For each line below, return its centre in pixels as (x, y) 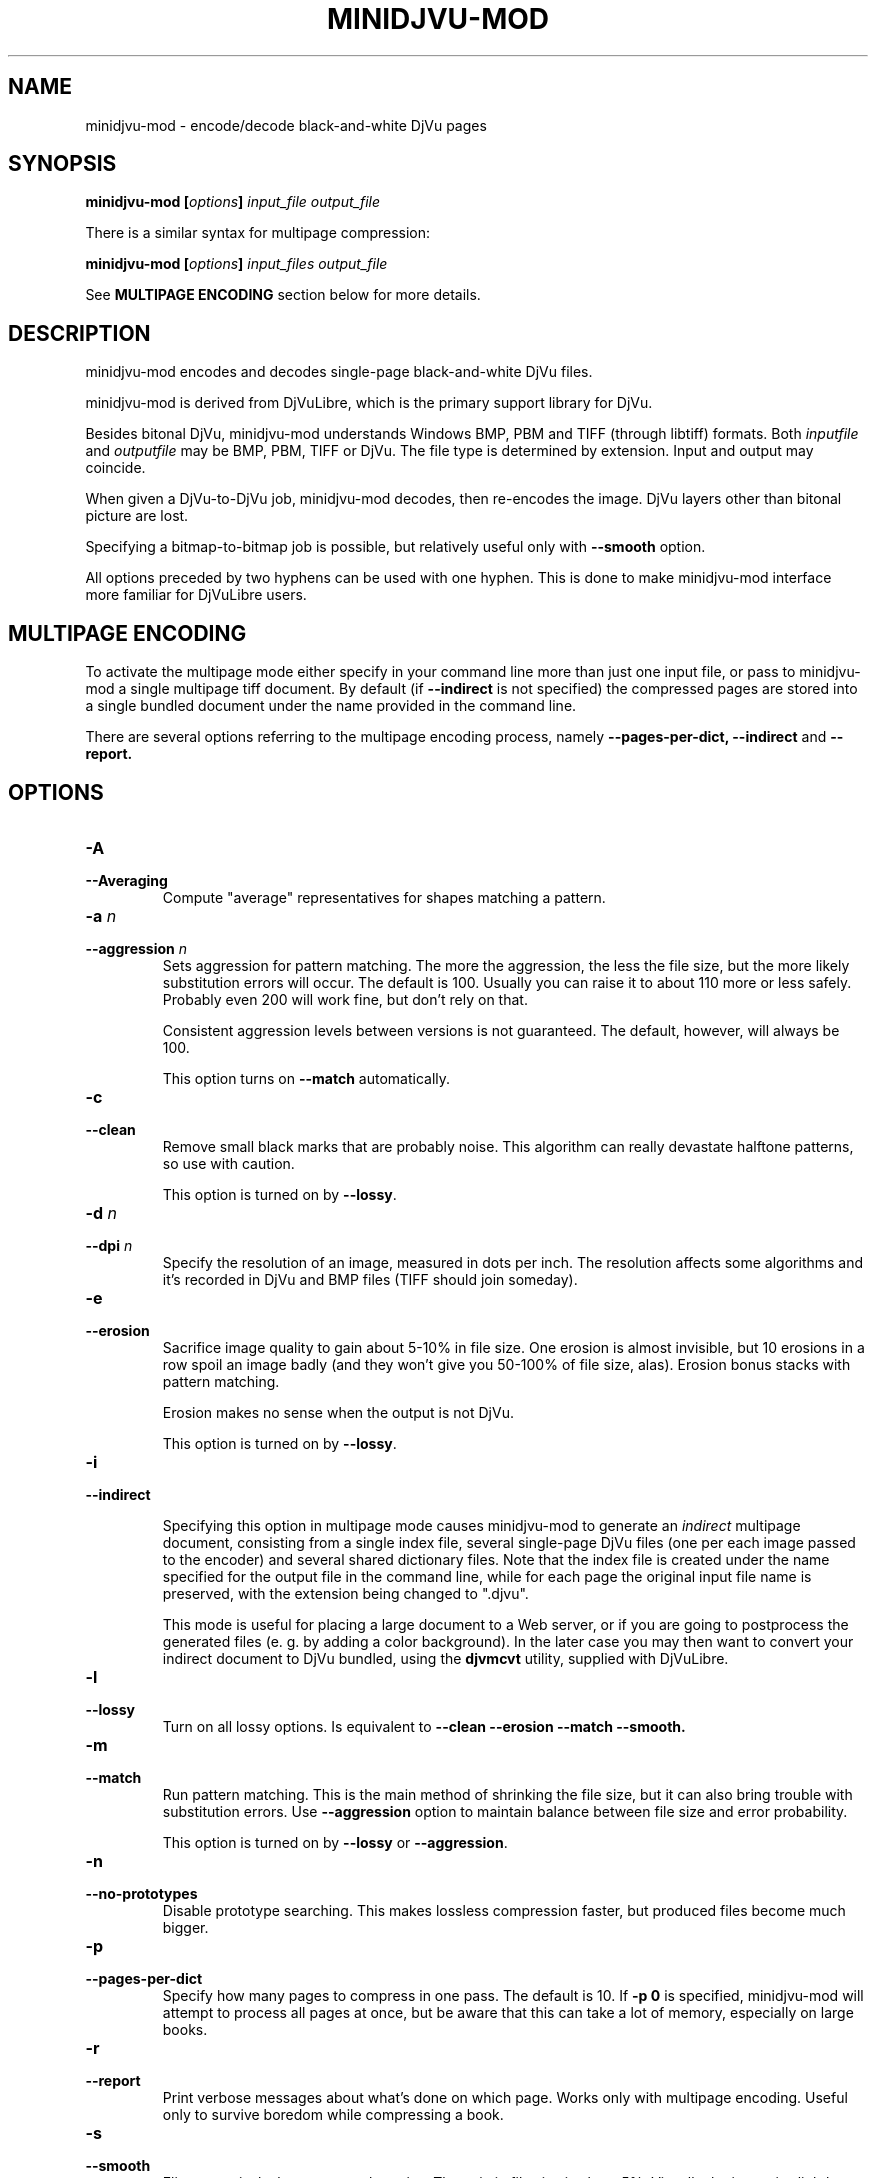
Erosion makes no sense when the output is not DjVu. (338, 1412)
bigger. (185, 1927)
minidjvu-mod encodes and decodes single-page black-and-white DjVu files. (339, 372)
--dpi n (109, 1245)
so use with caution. (228, 1163)
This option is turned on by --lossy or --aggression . (335, 1842)
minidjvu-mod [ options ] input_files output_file (236, 264)
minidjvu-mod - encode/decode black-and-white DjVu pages (286, 125)
